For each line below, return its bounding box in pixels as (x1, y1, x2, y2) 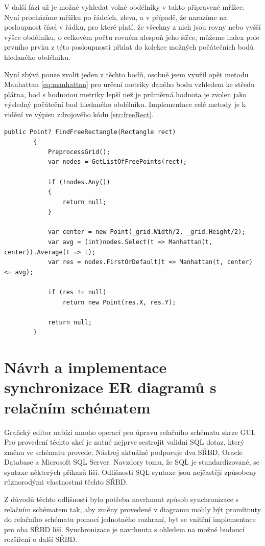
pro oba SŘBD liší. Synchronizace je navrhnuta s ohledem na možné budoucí (4, 523, 245, 534)
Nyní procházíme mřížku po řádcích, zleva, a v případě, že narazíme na (4, 11, 227, 22)
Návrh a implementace (4, 357, 167, 378)
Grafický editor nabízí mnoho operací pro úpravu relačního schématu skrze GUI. (4, 426, 256, 437)
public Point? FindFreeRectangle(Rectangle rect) (4, 128, 176, 136)
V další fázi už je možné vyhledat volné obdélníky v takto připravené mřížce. (4, 2, 245, 12)
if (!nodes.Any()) (47, 178, 110, 186)
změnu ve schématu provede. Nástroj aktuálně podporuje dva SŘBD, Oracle (4, 446, 243, 457)
